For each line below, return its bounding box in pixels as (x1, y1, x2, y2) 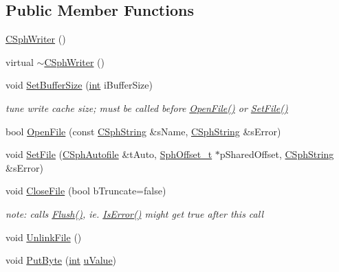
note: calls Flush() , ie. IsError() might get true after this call (6, 206, 263, 220)
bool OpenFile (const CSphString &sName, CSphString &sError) (6, 124, 281, 138)
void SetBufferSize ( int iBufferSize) (6, 78, 153, 92)
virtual (6, 54, 34, 69)
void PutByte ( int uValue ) (6, 253, 117, 267)
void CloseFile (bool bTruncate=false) (6, 183, 166, 198)
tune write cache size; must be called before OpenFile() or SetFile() (6, 100, 288, 115)
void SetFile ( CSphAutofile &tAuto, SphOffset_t (6, 147, 212, 161)
